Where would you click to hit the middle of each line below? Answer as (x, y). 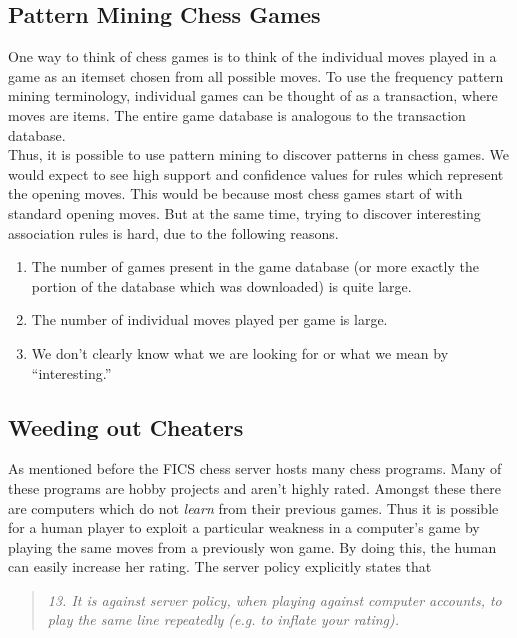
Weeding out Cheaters (126, 426)
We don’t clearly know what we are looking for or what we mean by (240, 352)
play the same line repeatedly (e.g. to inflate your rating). (223, 619)
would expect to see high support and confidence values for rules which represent (256, 173)
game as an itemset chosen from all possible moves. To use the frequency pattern (256, 75)
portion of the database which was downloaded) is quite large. (221, 285)
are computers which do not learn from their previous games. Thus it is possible (253, 507)
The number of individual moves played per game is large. (209, 319)
